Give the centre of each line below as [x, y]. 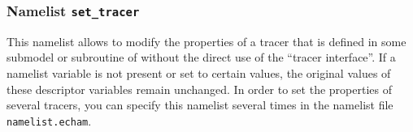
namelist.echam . [49, 120]
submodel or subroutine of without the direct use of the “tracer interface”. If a [201, 57]
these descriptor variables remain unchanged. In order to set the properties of [199, 89]
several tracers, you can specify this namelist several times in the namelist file [200, 105]
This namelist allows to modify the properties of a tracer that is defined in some [206, 41]
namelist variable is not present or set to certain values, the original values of [199, 72]
